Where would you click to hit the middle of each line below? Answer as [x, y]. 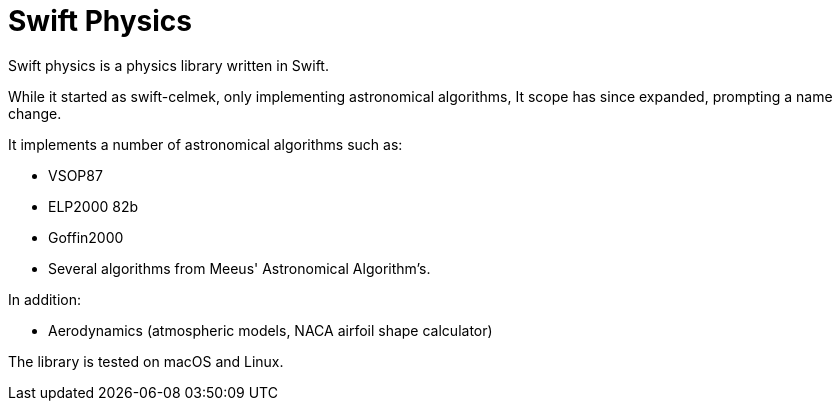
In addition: [45, 299]
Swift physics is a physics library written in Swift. [168, 65]
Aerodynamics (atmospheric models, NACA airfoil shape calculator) [270, 330]
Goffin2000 [86, 237]
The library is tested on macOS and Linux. [146, 361]
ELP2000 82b [93, 206]
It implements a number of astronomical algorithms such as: [205, 144]
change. [35, 113]
